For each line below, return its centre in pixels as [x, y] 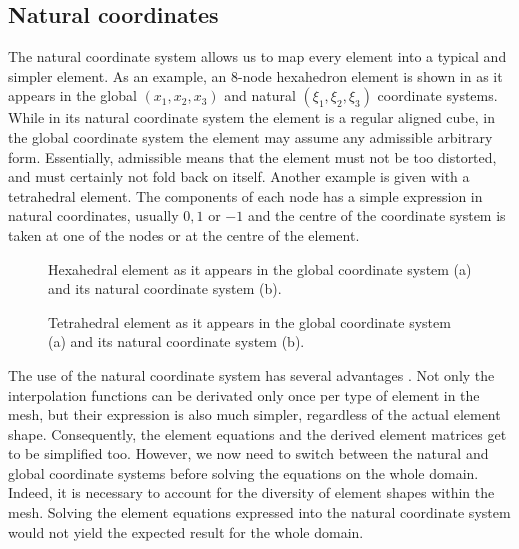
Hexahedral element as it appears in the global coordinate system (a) [260, 268]
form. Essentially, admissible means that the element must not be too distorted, [252, 156]
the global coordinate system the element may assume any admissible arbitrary [250, 136]
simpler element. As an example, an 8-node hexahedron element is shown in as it [255, 75]
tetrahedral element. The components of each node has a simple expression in [245, 195]
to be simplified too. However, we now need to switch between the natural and [248, 453]
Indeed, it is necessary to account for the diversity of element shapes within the [251, 492]
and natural [260, 95]
